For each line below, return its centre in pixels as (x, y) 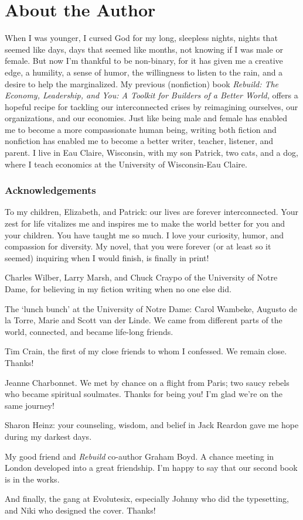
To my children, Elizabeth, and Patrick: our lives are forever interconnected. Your (151, 212)
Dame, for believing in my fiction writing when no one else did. (118, 289)
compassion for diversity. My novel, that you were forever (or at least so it (138, 246)
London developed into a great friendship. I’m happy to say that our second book (151, 468)
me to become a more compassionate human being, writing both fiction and (141, 129)
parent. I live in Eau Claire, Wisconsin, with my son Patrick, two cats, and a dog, (151, 153)
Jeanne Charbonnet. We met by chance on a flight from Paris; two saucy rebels (147, 382)
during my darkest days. (48, 436)
